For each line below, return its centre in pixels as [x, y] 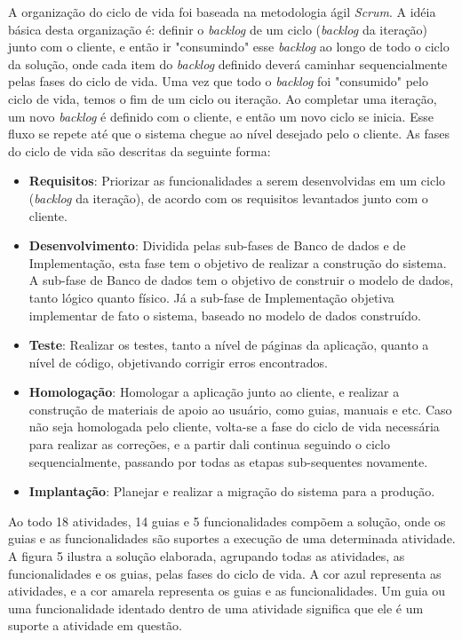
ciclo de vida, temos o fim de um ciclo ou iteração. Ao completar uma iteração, [223, 98]
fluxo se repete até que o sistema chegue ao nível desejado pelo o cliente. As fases [229, 134]
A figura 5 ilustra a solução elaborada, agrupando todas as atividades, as [207, 556]
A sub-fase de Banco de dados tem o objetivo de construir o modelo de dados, [241, 280]
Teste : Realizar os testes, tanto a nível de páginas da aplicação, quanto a [229, 345]
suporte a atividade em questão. [95, 625]
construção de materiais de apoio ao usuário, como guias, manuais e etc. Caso [240, 409]
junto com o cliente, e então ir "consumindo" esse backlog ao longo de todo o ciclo [229, 47]
